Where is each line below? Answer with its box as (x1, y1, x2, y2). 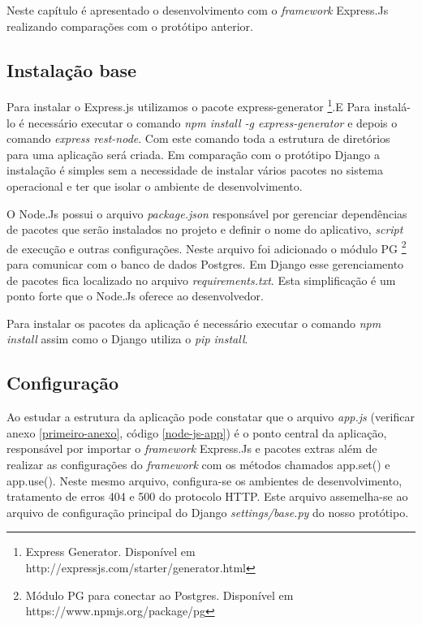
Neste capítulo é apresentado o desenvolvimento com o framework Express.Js (6, 2, 389, 18)
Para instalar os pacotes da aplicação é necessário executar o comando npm (6, 314, 381, 331)
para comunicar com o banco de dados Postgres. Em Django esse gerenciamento (6, 256, 404, 273)
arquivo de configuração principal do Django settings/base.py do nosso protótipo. (6, 503, 409, 520)
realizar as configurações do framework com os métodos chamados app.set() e (6, 456, 390, 472)
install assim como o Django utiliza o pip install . (6, 330, 248, 347)
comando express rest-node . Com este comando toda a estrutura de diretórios (6, 130, 390, 147)
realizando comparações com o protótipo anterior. (6, 17, 253, 34)
